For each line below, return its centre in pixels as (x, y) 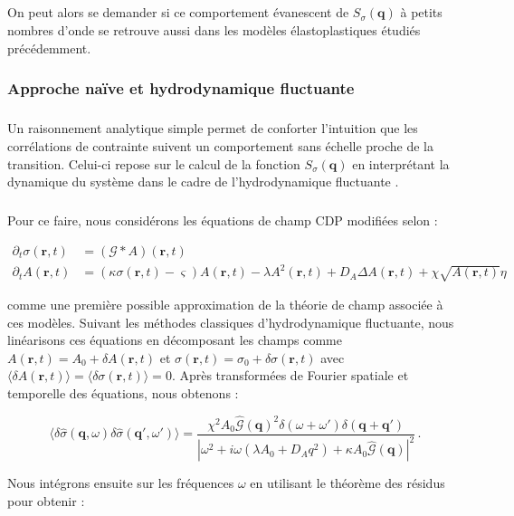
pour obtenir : (46, 500)
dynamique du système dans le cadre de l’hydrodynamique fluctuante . (203, 182)
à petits (421, 12)
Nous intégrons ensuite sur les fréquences (121, 483)
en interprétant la (401, 163)
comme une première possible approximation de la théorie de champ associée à (225, 305)
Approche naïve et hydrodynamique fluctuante (181, 88)
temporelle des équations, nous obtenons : (123, 393)
